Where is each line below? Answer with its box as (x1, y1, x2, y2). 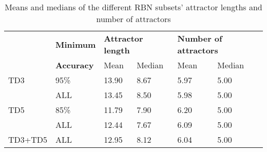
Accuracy (55, 59, 94, 71)
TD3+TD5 (8, 134, 48, 145)
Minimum (55, 38, 96, 50)
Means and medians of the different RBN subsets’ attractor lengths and (5, 1, 262, 13)
